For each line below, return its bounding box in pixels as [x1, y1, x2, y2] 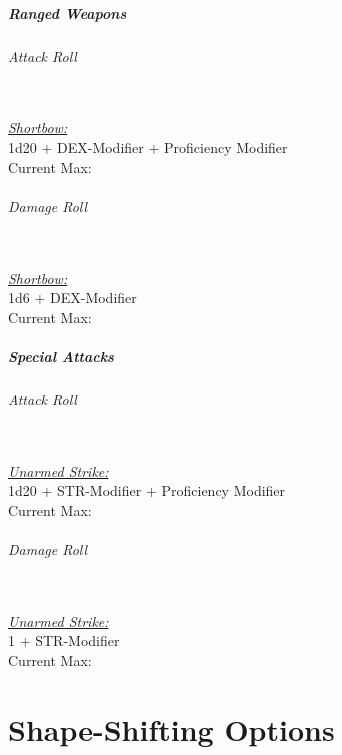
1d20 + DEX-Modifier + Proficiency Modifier [8, 136, 288, 157]
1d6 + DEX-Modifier [8, 287, 137, 308]
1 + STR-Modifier [8, 630, 120, 651]
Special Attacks [8, 345, 114, 366]
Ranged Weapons [8, 2, 127, 23]
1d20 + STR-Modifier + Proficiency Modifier [8, 480, 286, 501]
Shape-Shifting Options [8, 708, 335, 749]
